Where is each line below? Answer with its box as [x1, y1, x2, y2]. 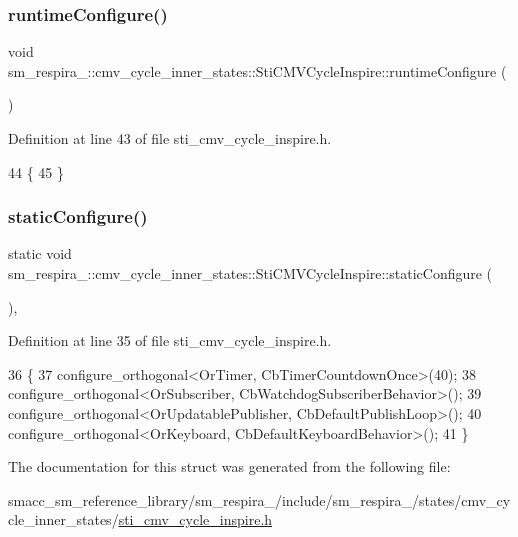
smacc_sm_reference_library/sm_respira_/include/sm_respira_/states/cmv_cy [8, 489, 511, 510]
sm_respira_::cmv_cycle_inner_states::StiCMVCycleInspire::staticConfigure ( [8, 263, 493, 283]
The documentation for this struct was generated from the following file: [8, 456, 451, 477]
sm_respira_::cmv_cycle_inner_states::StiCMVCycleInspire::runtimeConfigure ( [8, 60, 507, 81]
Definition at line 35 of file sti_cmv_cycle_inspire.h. [8, 330, 332, 351]
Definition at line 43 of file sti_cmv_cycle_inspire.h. [8, 128, 332, 148]
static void [8, 243, 72, 264]
